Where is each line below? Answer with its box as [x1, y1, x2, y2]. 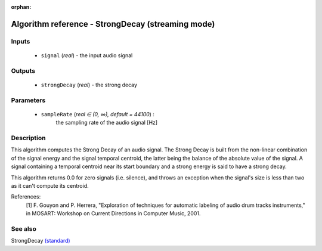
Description [11, 134, 46, 142]
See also [11, 224, 37, 233]
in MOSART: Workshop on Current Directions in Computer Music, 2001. [26, 210, 201, 217]
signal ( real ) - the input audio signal [41, 51, 133, 59]
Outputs [11, 66, 36, 75]
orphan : [11, 4, 32, 10]
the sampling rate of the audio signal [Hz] [55, 119, 158, 126]
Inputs [11, 37, 30, 45]
